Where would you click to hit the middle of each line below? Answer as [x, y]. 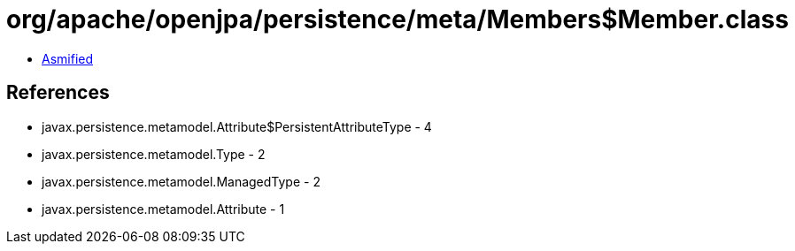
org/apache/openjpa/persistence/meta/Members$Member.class [397, 19]
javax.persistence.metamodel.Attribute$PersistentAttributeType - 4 [237, 126]
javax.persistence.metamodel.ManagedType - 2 [181, 181]
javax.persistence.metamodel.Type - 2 [154, 154]
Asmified [68, 58]
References [58, 93]
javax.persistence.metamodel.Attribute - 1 [163, 209]
